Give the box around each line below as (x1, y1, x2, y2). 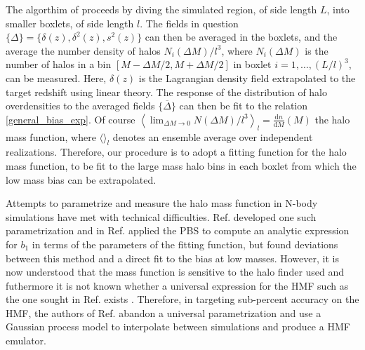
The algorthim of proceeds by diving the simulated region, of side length (6, 2, 317, 16)
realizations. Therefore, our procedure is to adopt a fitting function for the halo (6, 144, 347, 159)
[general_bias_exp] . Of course (6, 112, 135, 126)
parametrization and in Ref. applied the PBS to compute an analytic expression (6, 223, 350, 238)
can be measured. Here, (6, 70, 107, 85)
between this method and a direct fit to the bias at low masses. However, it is (6, 250, 339, 265)
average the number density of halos (6, 43, 161, 58)
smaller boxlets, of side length (6, 15, 134, 30)
